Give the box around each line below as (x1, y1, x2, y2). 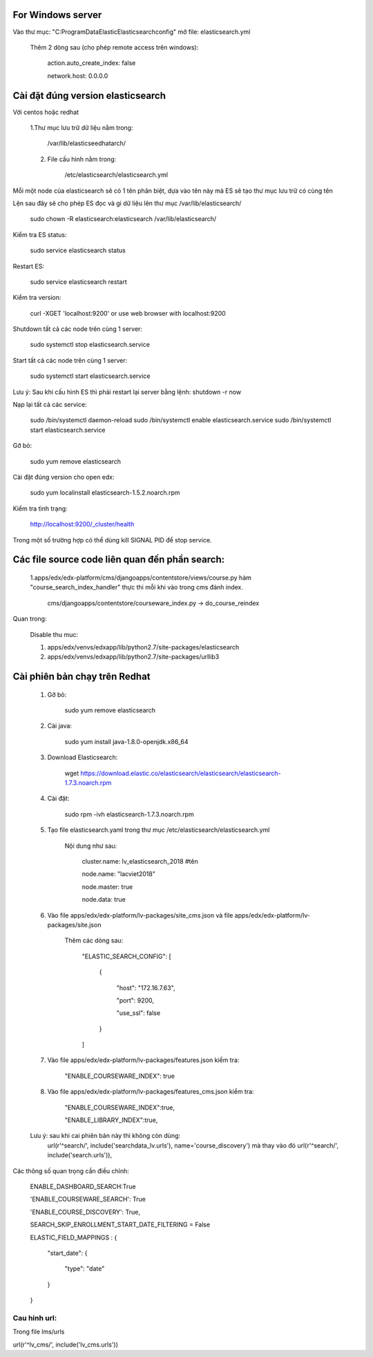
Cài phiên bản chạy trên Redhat (12, 671, 151, 683)
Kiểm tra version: (12, 294, 61, 302)
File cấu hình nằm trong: (47, 155, 117, 163)
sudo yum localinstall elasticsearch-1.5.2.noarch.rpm (30, 488, 180, 497)
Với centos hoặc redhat (12, 108, 79, 116)
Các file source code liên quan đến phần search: (12, 553, 224, 566)
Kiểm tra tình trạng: (12, 504, 68, 513)
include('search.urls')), (47, 1151, 113, 1159)
